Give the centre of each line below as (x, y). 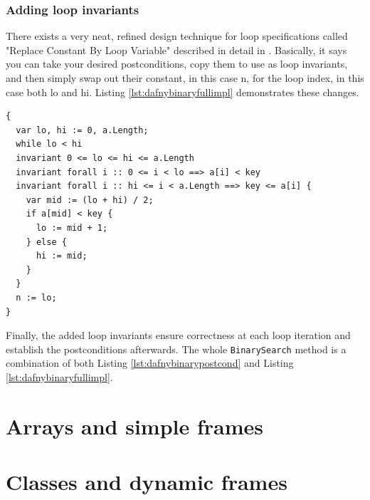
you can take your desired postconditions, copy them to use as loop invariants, (177, 64)
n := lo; (36, 297)
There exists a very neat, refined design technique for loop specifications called (177, 36)
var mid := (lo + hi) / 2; (90, 200)
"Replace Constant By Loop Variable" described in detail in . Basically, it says (176, 50)
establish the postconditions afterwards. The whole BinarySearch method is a (176, 349)
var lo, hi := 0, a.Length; (82, 130)
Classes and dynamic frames (147, 482)
